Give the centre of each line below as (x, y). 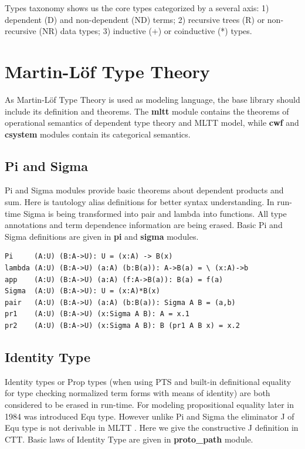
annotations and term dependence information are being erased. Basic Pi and (144, 225)
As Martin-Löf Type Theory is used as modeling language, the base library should (152, 99)
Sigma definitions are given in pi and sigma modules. (102, 236)
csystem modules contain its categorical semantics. (98, 134)
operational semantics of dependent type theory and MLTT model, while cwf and (152, 123)
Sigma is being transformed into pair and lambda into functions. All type (155, 213)
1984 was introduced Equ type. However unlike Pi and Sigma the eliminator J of (150, 416)
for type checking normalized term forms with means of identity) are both (138, 393)
